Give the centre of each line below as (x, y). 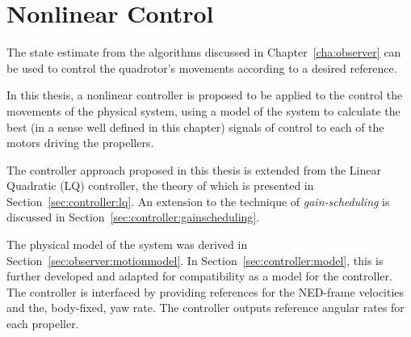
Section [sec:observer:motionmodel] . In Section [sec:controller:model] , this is (195, 260)
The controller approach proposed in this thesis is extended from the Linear (194, 169)
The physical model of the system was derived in (127, 244)
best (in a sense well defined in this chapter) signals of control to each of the (195, 126)
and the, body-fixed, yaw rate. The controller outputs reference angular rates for (205, 308)
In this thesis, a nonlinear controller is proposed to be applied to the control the (205, 95)
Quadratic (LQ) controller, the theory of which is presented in (160, 185)
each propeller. (43, 324)
